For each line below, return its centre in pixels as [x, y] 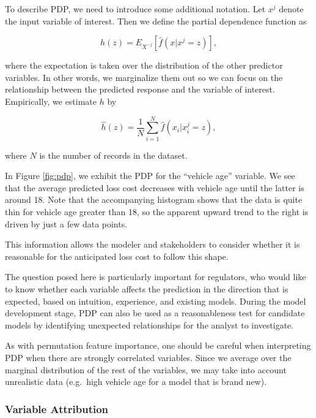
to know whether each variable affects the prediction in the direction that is [147, 289]
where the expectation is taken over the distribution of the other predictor [144, 65]
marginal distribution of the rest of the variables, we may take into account [146, 369]
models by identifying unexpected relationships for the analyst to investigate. [149, 325]
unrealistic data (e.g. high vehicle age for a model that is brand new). [136, 382]
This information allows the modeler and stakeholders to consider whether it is [152, 244]
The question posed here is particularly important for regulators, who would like [156, 277]
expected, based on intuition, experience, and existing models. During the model [156, 301]
